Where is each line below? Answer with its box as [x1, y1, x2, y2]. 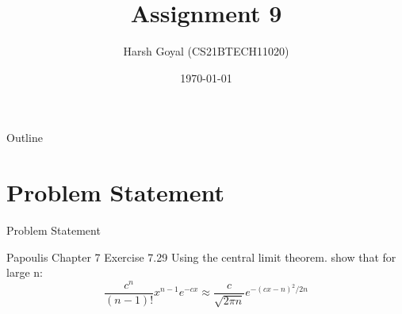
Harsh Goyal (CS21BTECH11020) [123, 43, 289, 59]
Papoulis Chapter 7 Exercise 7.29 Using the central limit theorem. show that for [6, 248, 396, 265]
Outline [6, 129, 43, 146]
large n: [6, 264, 43, 281]
